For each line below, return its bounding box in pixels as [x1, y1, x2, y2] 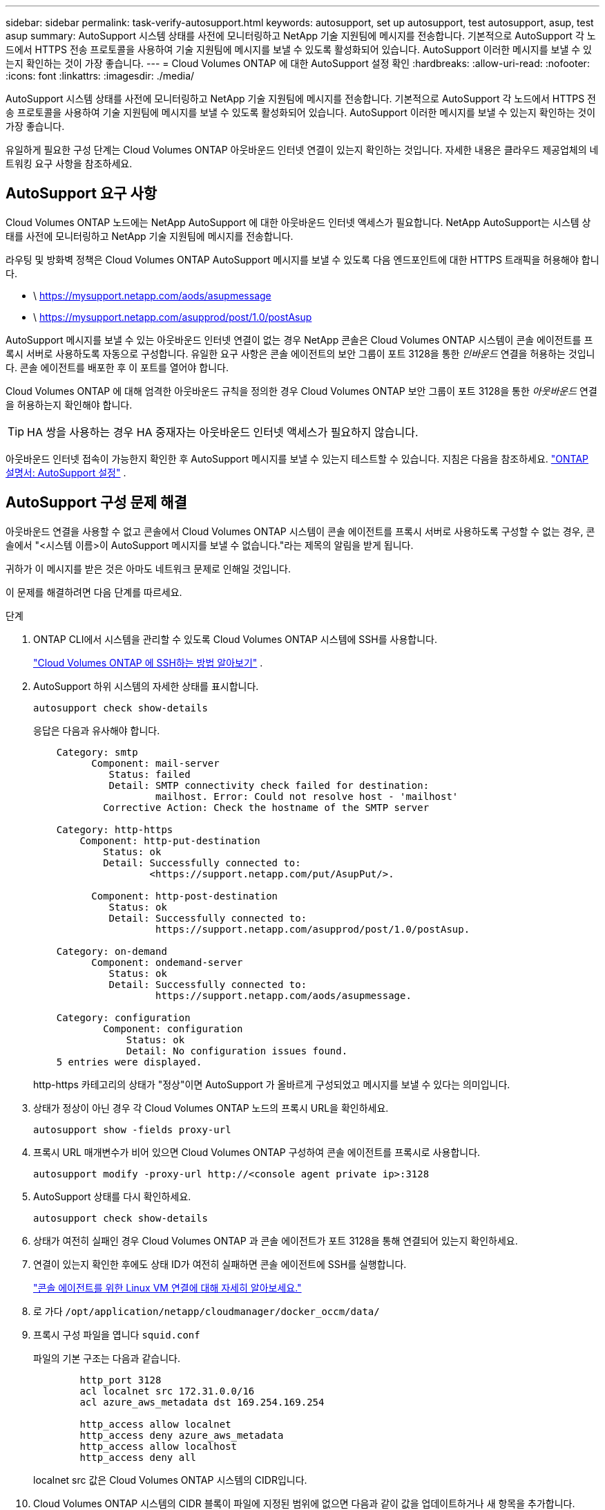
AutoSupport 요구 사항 [6, 185, 157, 203]
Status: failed [108, 768, 191, 780]
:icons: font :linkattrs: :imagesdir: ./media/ [6, 70, 195, 82]
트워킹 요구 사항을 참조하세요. [6, 158, 133, 169]
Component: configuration [103, 1023, 243, 1034]
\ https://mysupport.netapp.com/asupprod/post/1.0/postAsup [33, 310, 312, 323]
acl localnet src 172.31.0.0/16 [79, 1385, 255, 1397]
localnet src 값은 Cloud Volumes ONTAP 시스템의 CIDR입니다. [33, 1473, 307, 1486]
